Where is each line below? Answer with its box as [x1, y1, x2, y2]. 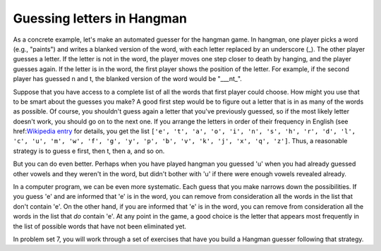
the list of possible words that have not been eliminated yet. [13, 222, 187, 231]
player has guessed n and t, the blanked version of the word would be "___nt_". [13, 75, 243, 83]
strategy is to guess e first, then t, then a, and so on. [13, 147, 165, 155]
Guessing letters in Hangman [13, 11, 187, 26]
